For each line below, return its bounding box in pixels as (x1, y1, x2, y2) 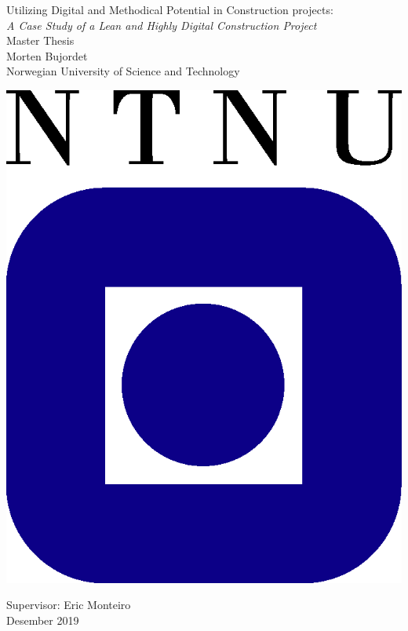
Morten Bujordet (6, 47, 88, 64)
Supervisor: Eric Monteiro (6, 596, 131, 613)
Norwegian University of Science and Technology (6, 63, 240, 79)
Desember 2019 (6, 611, 79, 628)
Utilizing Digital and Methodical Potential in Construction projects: (6, 2, 333, 17)
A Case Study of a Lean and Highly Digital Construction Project (6, 16, 317, 33)
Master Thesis (6, 32, 75, 49)
